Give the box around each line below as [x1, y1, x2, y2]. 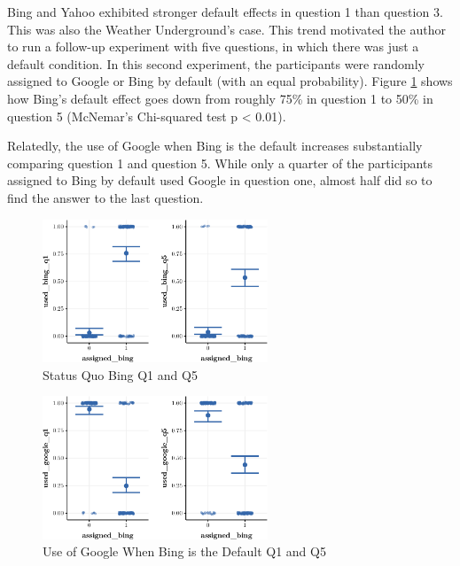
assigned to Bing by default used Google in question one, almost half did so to [7, 171, 433, 190]
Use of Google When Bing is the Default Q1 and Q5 [43, 542, 326, 561]
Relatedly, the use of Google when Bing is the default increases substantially [7, 136, 423, 155]
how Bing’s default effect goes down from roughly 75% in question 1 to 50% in [7, 89, 433, 107]
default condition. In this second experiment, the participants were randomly [7, 54, 425, 73]
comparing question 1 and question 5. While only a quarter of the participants [7, 153, 433, 172]
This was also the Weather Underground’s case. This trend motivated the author [7, 19, 446, 38]
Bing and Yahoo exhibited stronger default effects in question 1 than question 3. [7, 3, 443, 20]
